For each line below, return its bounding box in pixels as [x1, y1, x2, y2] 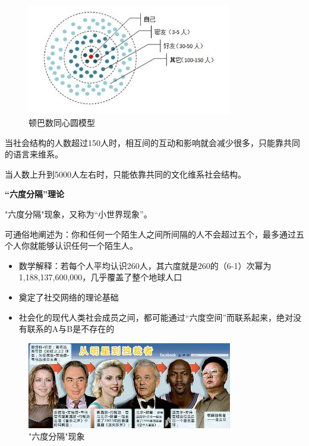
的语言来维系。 [5, 148, 63, 160]
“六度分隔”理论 [5, 188, 64, 200]
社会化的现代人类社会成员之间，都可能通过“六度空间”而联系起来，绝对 [18, 311, 294, 323]
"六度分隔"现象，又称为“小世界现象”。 [5, 208, 152, 220]
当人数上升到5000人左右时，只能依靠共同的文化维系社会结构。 [5, 167, 246, 180]
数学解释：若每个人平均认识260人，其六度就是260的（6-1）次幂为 [18, 259, 272, 271]
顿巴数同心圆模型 [29, 116, 95, 129]
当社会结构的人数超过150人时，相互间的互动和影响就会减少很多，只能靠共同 [5, 136, 300, 148]
